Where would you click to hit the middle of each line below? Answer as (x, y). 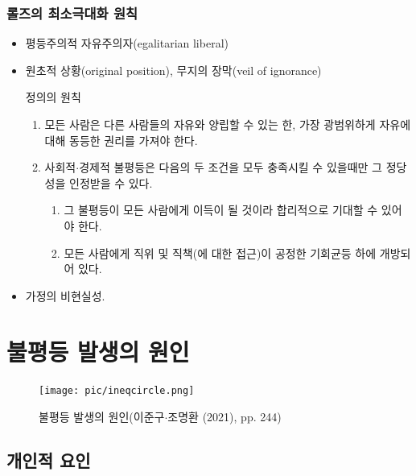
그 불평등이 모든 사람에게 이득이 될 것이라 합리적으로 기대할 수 (221, 210)
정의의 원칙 (53, 97)
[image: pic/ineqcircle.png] (117, 391)
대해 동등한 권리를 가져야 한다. (121, 140)
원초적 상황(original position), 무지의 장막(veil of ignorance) (173, 70)
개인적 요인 (49, 460)
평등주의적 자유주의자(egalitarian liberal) (127, 43)
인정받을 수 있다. (111, 182)
